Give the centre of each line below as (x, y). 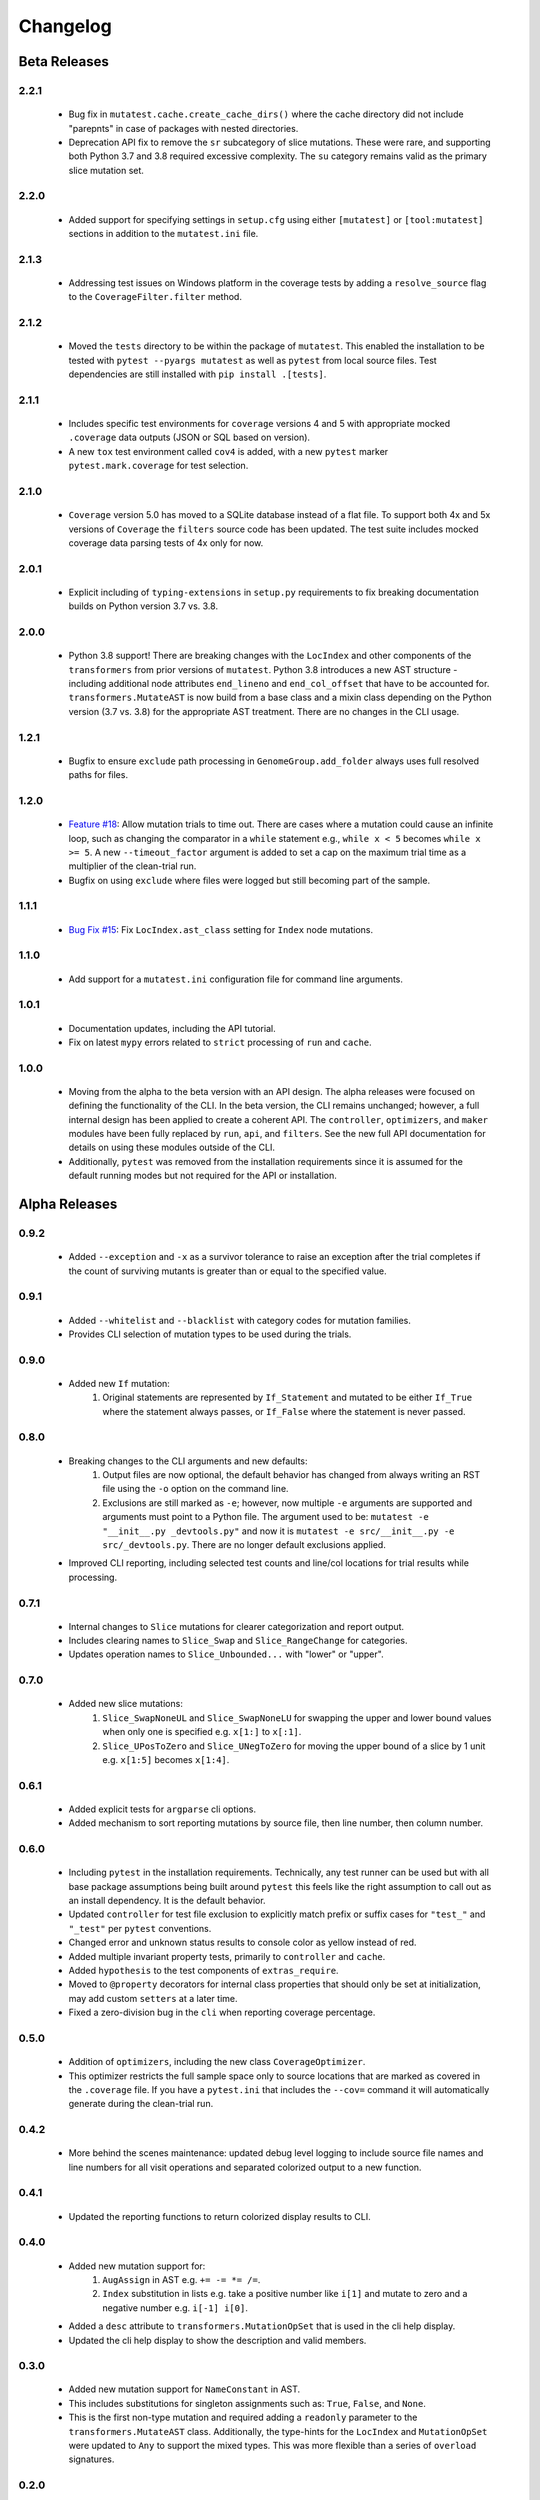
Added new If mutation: (119, 1383)
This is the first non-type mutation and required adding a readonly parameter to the (243, 2417)
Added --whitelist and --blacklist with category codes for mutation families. (240, 1320)
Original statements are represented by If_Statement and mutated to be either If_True (287, 1397)
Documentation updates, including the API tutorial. (172, 1028)
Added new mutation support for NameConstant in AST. (184, 2389)
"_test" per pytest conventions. (140, 1928)
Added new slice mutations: (126, 1704)
